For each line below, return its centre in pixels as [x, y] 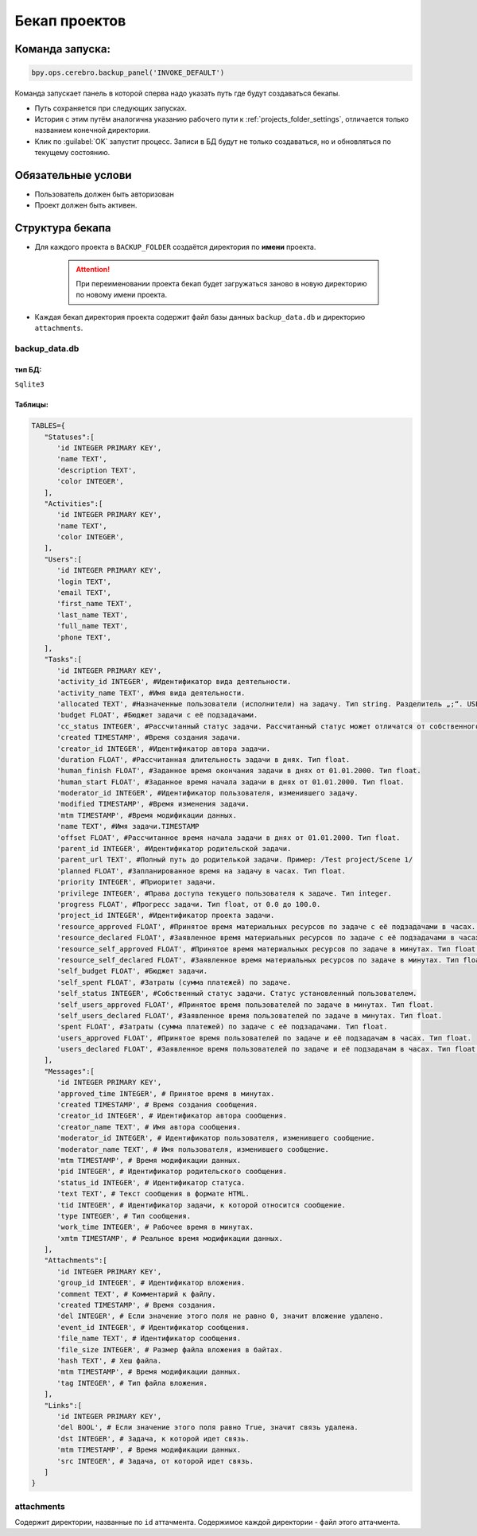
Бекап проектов [70, 21]
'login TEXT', [84, 581]
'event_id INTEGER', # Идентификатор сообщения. [153, 1327]
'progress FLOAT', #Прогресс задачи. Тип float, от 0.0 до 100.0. [189, 904]
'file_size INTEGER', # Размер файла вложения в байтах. [170, 1349]
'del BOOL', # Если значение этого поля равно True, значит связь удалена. [208, 1427]
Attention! [93, 269]
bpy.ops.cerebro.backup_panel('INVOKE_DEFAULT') [128, 73]
